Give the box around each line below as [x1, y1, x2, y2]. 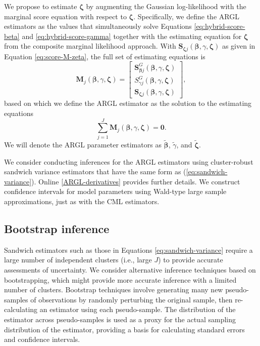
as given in [222, 41, 255, 51]
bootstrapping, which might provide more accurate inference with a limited [4, 274, 237, 285]
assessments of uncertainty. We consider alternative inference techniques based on [4, 264, 256, 275]
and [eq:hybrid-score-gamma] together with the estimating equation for [22, 30, 242, 41]
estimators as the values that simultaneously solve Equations [4, 21, 192, 31]
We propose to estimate [4, 1, 77, 11]
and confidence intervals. [4, 334, 80, 344]
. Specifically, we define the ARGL [133, 11, 239, 21]
